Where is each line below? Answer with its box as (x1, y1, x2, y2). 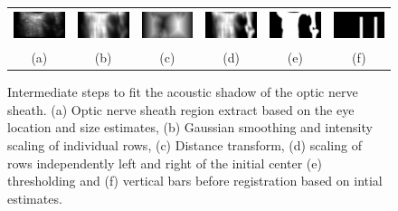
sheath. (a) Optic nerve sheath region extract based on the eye (7, 100, 355, 119)
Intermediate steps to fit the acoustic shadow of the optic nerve (7, 82, 358, 101)
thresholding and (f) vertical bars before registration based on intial (7, 171, 383, 190)
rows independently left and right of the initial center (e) (7, 153, 322, 172)
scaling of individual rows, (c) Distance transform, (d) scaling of (7, 136, 362, 155)
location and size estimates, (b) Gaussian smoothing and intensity (7, 118, 373, 137)
